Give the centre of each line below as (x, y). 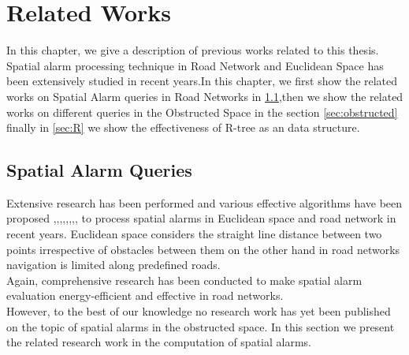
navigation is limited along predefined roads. (113, 265)
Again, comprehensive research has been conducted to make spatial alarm (184, 280)
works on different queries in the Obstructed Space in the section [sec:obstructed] (202, 112)
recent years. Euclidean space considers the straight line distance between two (194, 234)
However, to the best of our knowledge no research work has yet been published (199, 311)
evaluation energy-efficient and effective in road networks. (145, 295)
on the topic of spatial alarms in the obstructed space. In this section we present (201, 326)
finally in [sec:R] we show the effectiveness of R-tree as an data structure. (183, 127)
